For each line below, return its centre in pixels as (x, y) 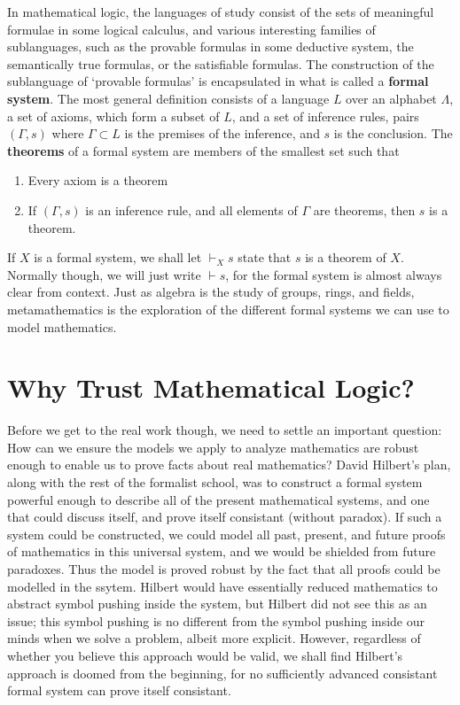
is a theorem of (346, 257)
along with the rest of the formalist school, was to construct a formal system (215, 482)
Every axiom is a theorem (98, 180)
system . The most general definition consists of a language (168, 98)
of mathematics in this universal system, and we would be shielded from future (222, 551)
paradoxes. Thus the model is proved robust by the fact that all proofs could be (224, 568)
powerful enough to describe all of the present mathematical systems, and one (218, 499)
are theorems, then (364, 209)
